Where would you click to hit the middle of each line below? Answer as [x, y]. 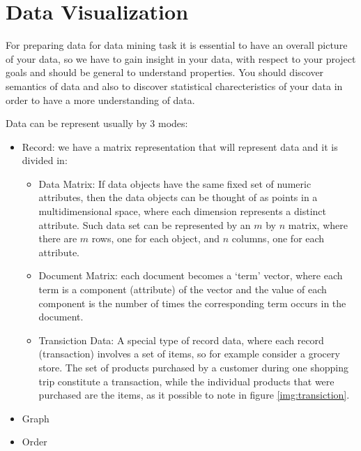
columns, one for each [278, 238]
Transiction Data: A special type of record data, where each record [181, 340]
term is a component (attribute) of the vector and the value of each [183, 289]
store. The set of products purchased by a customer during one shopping [193, 367]
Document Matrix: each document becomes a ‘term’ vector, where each [191, 275]
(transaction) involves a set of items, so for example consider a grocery [189, 354]
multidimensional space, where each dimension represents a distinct [182, 211]
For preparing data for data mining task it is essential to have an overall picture [177, 45]
